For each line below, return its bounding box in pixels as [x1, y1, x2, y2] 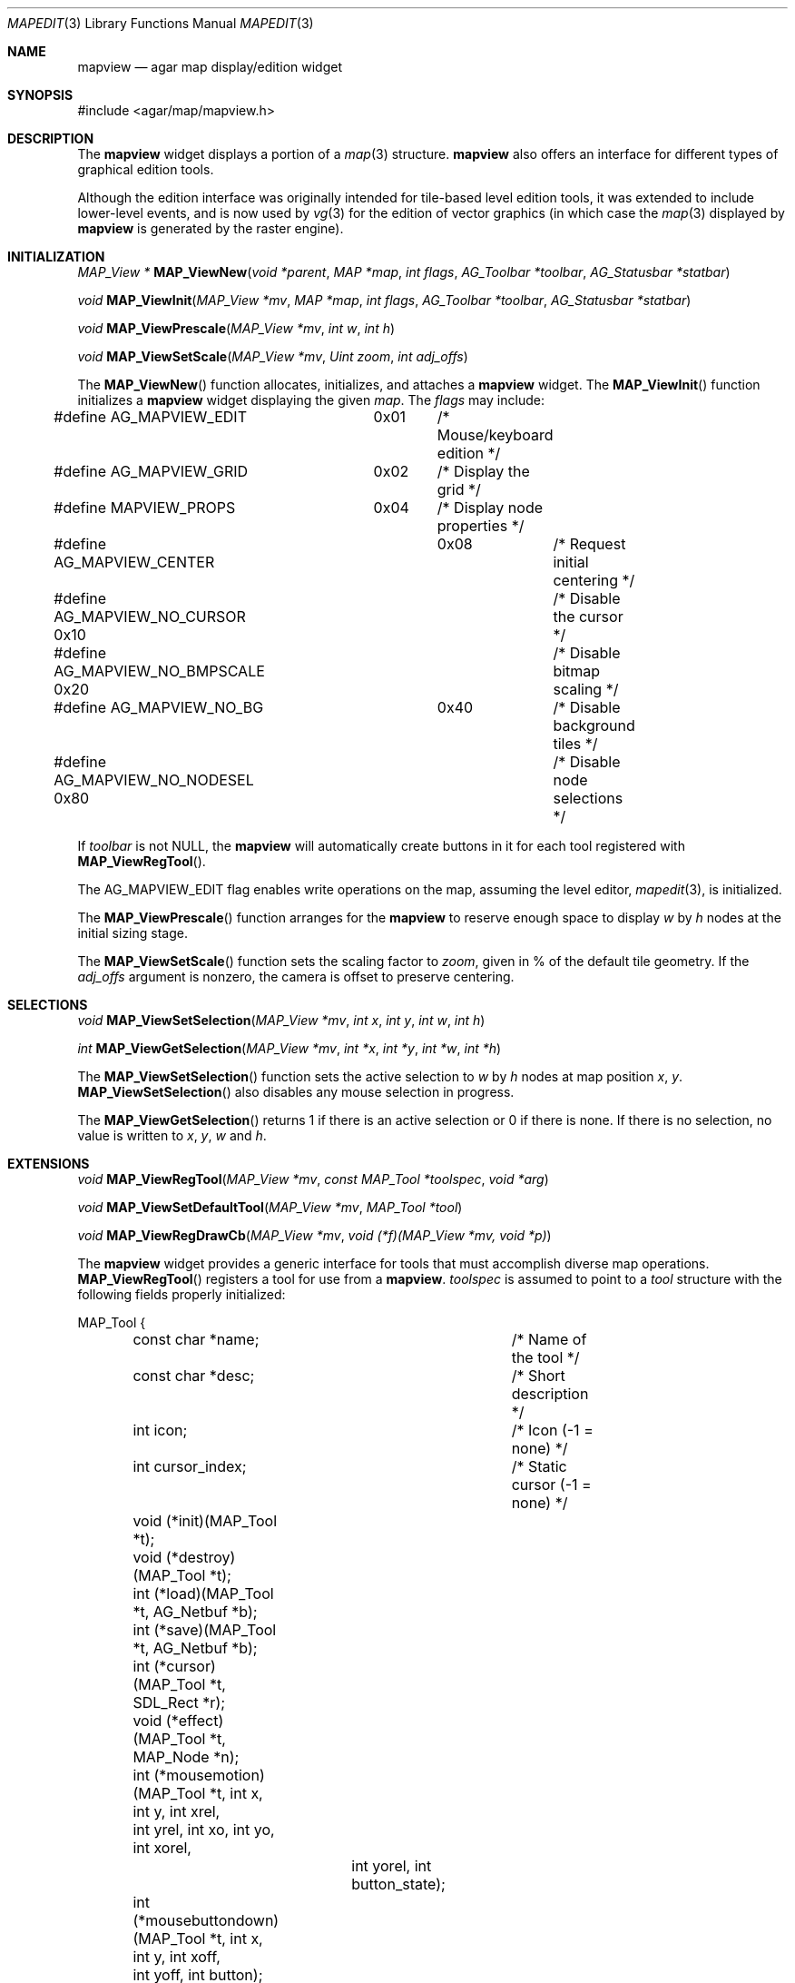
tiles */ [553, 735, 598, 753]
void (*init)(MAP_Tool [132, 1512, 278, 1530]
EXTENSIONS [7, 1156, 90, 1171]
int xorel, [132, 1839, 191, 1857]
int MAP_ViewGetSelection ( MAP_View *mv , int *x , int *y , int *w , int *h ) [77, 1041, 502, 1056]
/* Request [553, 535, 626, 553]
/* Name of [511, 1330, 587, 1348]
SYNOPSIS [7, 87, 74, 103]
